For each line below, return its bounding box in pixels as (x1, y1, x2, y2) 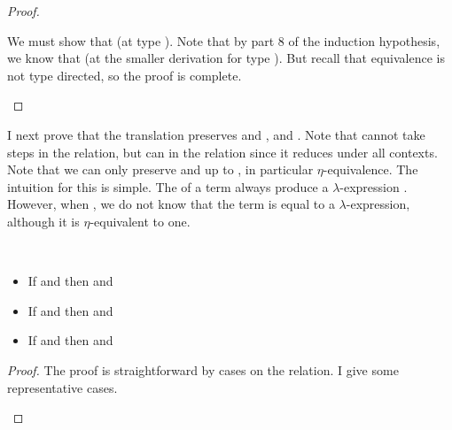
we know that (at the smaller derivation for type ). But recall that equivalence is (7, 49, 445, 67)
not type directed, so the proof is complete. (7, 65, 242, 84)
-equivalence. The (323, 160, 418, 179)
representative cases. (7, 378, 118, 396)
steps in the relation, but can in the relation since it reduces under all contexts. (7, 142, 438, 161)
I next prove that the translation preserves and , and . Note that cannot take (7, 125, 425, 143)
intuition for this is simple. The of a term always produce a (7, 177, 329, 196)
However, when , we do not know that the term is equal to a (7, 195, 335, 213)
